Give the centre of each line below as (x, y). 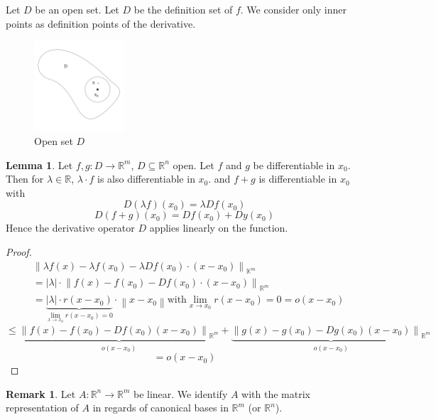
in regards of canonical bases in (160, 408)
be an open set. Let (77, 9)
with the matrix (276, 393)
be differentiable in (294, 165)
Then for (25, 179)
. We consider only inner (293, 9)
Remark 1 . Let (41, 393)
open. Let (194, 165)
